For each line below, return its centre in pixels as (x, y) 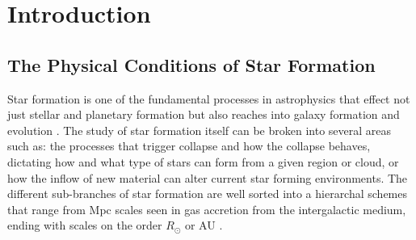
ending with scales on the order (85, 225)
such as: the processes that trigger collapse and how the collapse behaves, (189, 146)
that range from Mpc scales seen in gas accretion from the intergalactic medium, (207, 209)
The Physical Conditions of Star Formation (191, 64)
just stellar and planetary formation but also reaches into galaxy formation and (204, 114)
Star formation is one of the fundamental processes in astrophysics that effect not (209, 98)
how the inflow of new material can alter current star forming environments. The (208, 177)
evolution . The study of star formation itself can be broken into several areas (200, 130)
